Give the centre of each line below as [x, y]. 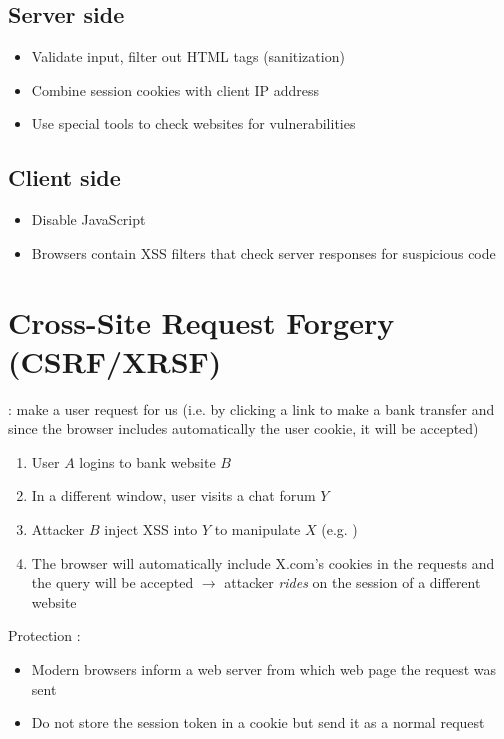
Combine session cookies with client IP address [175, 89]
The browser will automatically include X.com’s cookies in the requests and [263, 562]
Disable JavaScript [88, 219]
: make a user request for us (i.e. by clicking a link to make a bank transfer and [251, 408]
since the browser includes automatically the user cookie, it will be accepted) [243, 428]
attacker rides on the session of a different [352, 582]
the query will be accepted [112, 582]
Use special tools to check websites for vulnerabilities [193, 123]
